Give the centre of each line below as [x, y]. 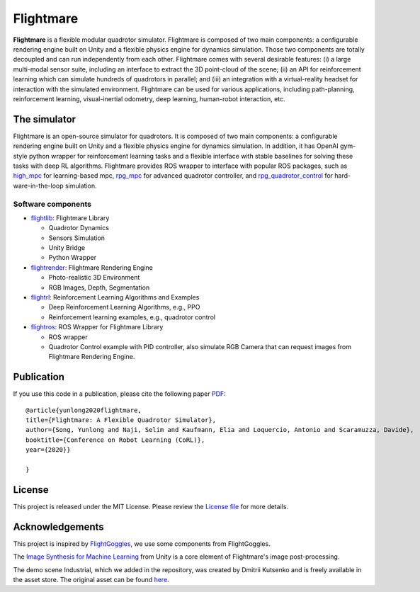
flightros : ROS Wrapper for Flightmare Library [97, 327]
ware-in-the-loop [38, 186]
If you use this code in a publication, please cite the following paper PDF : [119, 394]
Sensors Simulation [77, 238]
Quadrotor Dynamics [79, 228]
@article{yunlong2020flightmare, [84, 410]
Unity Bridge [67, 248]
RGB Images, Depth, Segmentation [99, 288]
